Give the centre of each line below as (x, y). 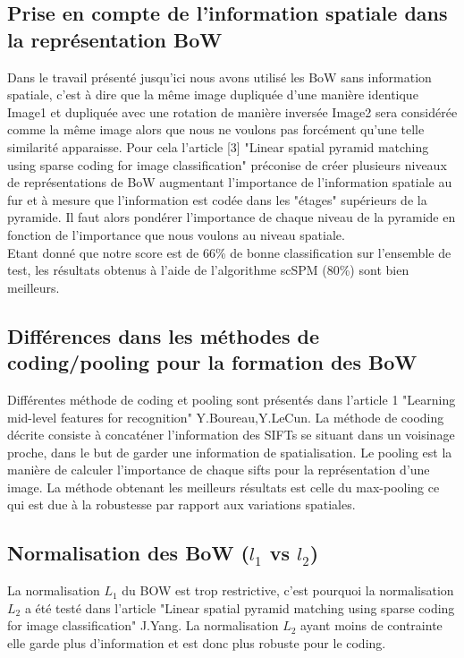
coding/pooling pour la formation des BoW (212, 362)
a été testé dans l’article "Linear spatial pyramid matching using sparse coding (240, 607)
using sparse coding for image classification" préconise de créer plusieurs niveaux (227, 164)
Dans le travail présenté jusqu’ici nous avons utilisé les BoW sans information (219, 77)
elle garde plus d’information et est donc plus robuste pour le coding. (197, 643)
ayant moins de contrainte (371, 625)
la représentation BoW (115, 39)
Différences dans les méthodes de (163, 335)
